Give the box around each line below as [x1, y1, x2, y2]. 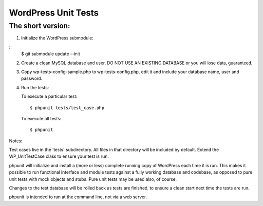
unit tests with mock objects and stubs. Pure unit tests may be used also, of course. [9, 176, 177, 182]
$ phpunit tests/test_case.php [30, 105, 105, 111]
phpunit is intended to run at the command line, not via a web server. [9, 194, 147, 200]
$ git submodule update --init [21, 51, 80, 57]
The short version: [9, 21, 71, 30]
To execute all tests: [21, 115, 61, 121]
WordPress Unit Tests [9, 7, 99, 18]
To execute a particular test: [21, 94, 77, 99]
